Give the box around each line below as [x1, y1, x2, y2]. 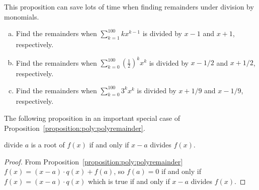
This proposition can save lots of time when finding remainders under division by [4, 2, 254, 12]
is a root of [31, 139, 65, 150]
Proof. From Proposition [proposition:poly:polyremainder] [4, 156, 183, 166]
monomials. [4, 11, 39, 22]
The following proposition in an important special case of [4, 113, 180, 123]
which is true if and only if [88, 176, 170, 186]
